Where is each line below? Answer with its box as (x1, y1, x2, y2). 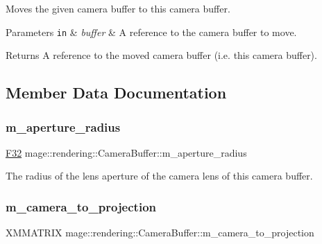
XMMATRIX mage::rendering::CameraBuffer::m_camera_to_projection (6, 225, 314, 240)
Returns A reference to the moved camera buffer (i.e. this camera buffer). (6, 48, 317, 62)
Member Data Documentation (6, 82, 227, 103)
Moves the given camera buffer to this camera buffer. (6, 1, 230, 15)
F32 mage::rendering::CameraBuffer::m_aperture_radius (6, 145, 247, 159)
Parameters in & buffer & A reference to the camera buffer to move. (6, 24, 297, 39)
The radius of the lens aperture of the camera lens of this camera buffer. (6, 168, 313, 183)
